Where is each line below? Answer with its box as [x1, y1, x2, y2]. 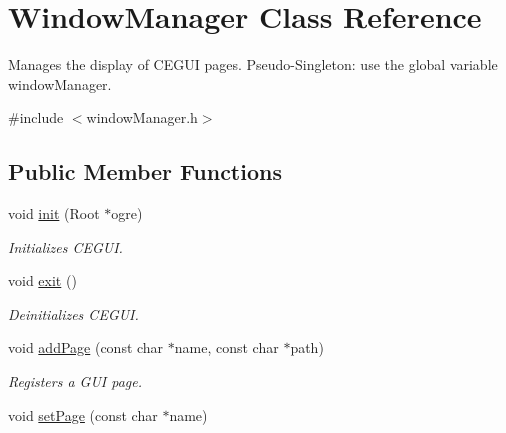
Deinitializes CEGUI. [8, 303, 139, 324]
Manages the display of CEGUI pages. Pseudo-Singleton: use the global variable [8, 54, 498, 75]
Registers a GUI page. [8, 371, 143, 392]
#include [8, 107, 64, 128]
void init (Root [8, 203, 100, 224]
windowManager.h [86, 107, 198, 128]
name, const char [174, 337, 279, 358]
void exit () [8, 270, 77, 291]
